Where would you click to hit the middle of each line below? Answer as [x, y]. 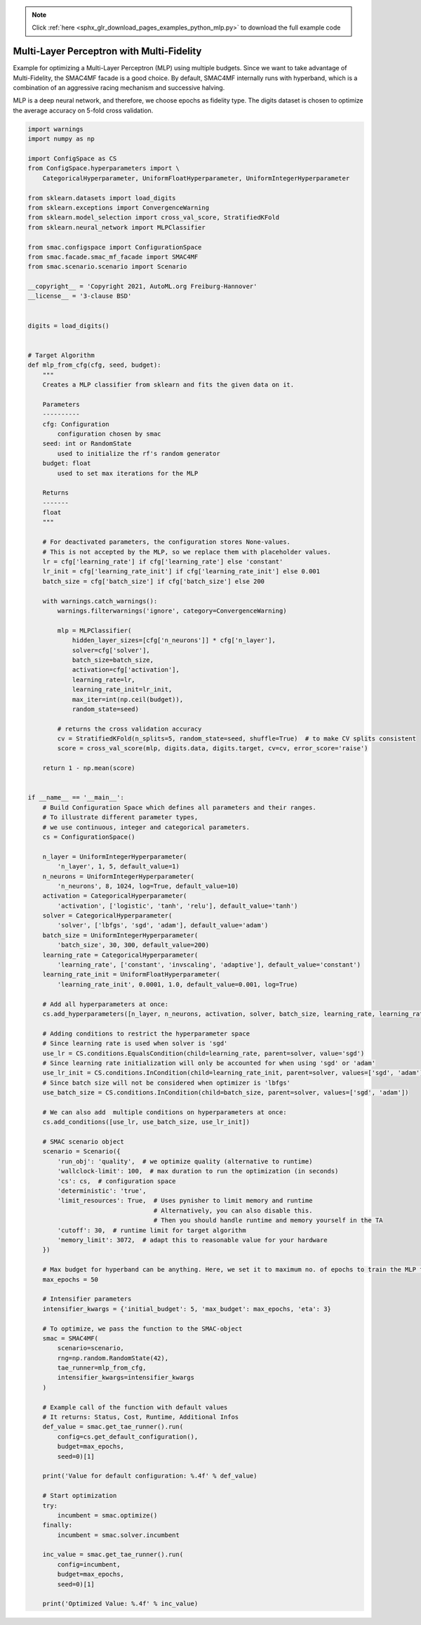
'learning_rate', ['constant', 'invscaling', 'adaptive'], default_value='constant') [209, 965]
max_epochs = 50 [70, 1279]
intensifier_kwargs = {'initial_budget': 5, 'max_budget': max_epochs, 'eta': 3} [187, 1309]
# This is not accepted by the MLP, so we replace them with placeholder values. [187, 552]
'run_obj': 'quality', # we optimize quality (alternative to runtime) [185, 1161]
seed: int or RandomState [87, 444]
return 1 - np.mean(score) [89, 768]
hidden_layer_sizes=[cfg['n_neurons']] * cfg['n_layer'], [174, 640]
